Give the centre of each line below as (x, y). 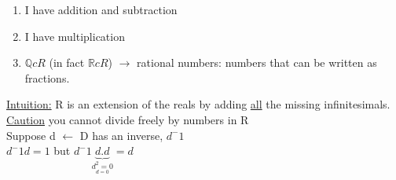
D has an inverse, (121, 135)
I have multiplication (75, 36)
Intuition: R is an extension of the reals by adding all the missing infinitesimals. (198, 104)
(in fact (67, 62)
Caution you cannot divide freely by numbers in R (128, 119)
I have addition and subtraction (101, 9)
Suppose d (31, 135)
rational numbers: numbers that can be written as (257, 62)
